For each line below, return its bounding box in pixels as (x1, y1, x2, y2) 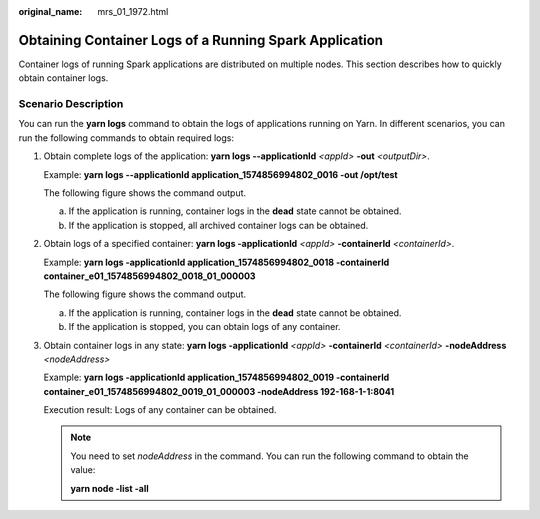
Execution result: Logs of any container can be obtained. (43, 404, 277, 416)
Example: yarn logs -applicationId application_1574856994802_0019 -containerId (43, 371, 390, 384)
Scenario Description (18, 97, 124, 111)
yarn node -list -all (70, 482, 149, 494)
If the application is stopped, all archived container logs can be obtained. (68, 219, 369, 231)
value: (70, 464, 96, 476)
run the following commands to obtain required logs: (18, 131, 235, 144)
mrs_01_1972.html (97, 6, 169, 17)
